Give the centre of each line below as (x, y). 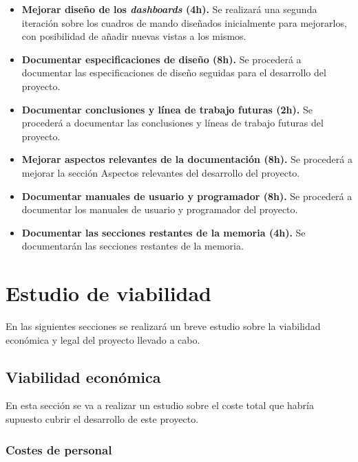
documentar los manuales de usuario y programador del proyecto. (160, 209)
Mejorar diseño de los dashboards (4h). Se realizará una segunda (169, 9)
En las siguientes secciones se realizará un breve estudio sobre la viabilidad (163, 326)
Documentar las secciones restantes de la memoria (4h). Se (164, 232)
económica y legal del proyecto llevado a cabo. (103, 339)
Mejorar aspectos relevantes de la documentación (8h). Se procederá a (187, 159)
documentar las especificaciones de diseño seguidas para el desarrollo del (174, 73)
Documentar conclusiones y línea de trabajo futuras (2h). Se (167, 109)
